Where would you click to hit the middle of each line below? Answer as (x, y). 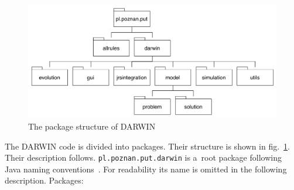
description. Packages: (44, 180)
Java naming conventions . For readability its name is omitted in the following (146, 169)
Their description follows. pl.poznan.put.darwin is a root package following (143, 157)
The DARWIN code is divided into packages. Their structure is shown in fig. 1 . (148, 146)
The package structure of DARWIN (92, 126)
